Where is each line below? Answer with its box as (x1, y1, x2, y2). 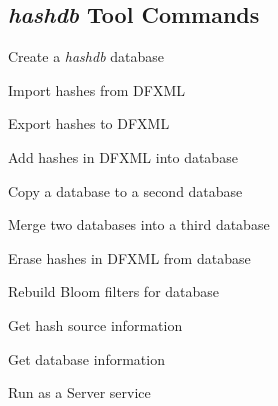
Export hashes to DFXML (8, 113, 170, 134)
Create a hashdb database (8, 46, 165, 67)
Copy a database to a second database (8, 180, 243, 201)
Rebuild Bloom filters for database (8, 281, 220, 302)
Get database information (8, 348, 165, 369)
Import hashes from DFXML (8, 79, 185, 100)
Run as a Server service (8, 382, 151, 403)
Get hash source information (8, 314, 183, 335)
